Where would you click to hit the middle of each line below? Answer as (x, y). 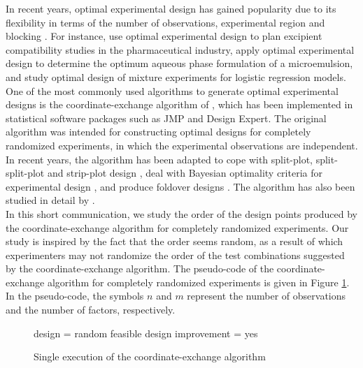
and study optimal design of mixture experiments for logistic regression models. (176, 76)
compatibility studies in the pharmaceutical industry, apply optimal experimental (180, 49)
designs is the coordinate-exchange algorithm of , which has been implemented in (179, 104)
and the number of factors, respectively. (91, 310)
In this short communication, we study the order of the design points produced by (182, 213)
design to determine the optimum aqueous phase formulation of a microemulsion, (179, 63)
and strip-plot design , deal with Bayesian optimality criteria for (185, 173)
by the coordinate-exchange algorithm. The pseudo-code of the (140, 268)
